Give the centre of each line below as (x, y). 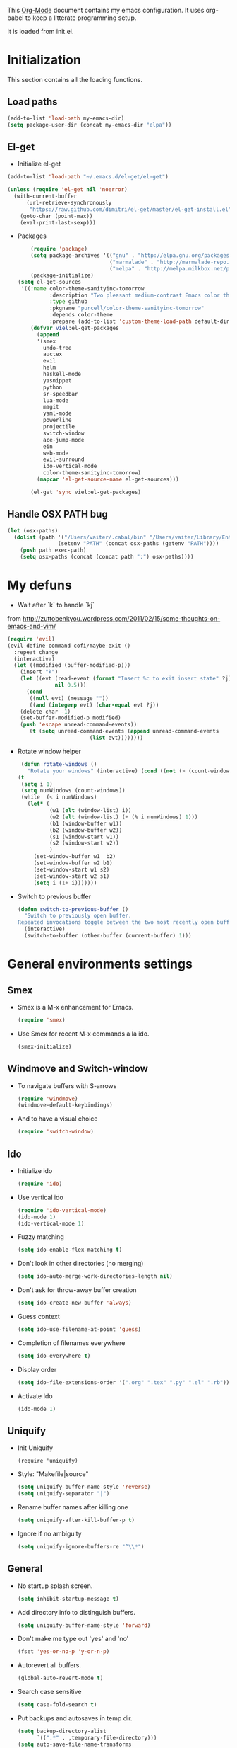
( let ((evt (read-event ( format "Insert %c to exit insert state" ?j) (126, 679)
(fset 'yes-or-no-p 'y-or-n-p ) (63, 1652)
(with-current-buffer (45, 196)
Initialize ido (35, 1170)
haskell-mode (62, 375)
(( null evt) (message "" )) (69, 698)
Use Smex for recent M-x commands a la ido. (83, 1034)
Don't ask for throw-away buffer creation (77, 1290)
